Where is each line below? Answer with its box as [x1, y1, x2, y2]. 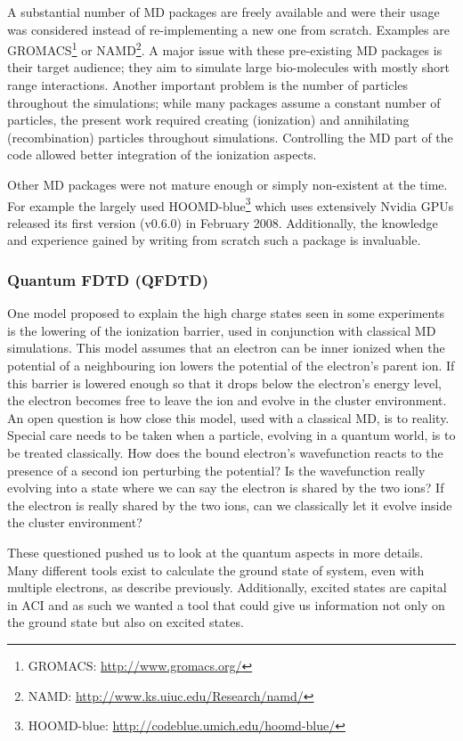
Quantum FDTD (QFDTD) [7, 268, 208, 290]
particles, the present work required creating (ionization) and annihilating [7, 110, 410, 129]
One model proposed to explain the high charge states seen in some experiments [7, 304, 444, 322]
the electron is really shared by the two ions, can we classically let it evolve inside [7, 495, 452, 514]
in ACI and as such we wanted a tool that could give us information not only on [7, 595, 445, 614]
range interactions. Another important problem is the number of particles [7, 76, 409, 94]
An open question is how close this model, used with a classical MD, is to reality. [7, 408, 450, 427]
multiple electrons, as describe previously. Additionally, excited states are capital [7, 578, 447, 597]
